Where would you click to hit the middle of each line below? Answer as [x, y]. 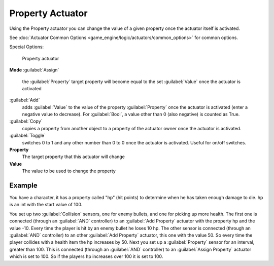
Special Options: [27, 47]
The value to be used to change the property [69, 171]
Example [23, 185]
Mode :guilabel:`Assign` [34, 70]
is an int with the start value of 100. [46, 205]
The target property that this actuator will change [74, 157]
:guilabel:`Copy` [26, 121]
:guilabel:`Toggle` [27, 136]
